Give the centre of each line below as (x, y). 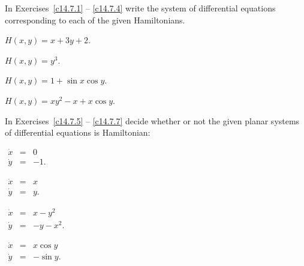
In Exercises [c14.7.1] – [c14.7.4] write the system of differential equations (140, 8)
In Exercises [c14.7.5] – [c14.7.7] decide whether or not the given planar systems (152, 120)
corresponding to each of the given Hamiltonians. (95, 20)
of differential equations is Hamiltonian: (78, 132)
